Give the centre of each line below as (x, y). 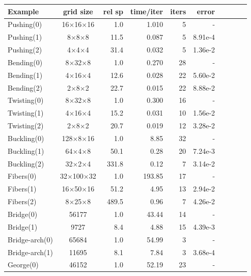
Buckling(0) (26, 138)
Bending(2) (25, 87)
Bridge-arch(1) (30, 252)
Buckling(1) (26, 150)
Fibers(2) (22, 201)
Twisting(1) (26, 113)
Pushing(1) (25, 37)
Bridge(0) (23, 214)
